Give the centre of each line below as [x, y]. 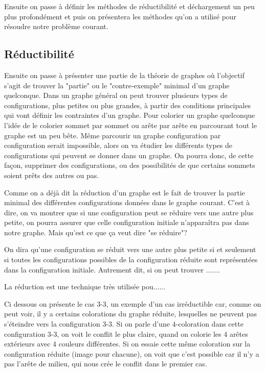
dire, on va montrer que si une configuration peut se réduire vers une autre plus [129, 212]
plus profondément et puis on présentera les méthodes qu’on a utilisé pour [120, 16]
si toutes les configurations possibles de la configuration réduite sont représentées [131, 259]
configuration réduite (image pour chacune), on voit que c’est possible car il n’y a [132, 353]
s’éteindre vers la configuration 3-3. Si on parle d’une [87, 324]
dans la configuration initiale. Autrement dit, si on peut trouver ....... [112, 269]
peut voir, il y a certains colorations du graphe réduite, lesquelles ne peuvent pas [131, 314]
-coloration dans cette [209, 324]
